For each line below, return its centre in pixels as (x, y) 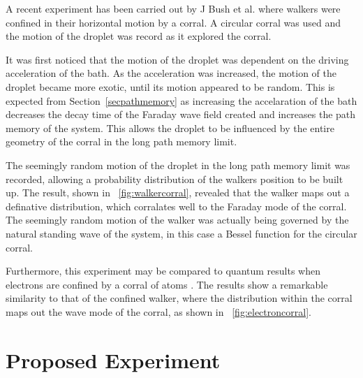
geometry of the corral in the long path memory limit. (121, 141)
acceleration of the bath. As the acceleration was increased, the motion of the (171, 73)
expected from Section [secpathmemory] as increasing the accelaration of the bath (181, 100)
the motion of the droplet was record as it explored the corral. (139, 36)
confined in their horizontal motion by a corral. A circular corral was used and (173, 22)
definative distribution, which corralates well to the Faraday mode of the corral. (176, 206)
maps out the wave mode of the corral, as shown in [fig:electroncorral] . (158, 311)
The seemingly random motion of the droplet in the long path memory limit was (178, 165)
